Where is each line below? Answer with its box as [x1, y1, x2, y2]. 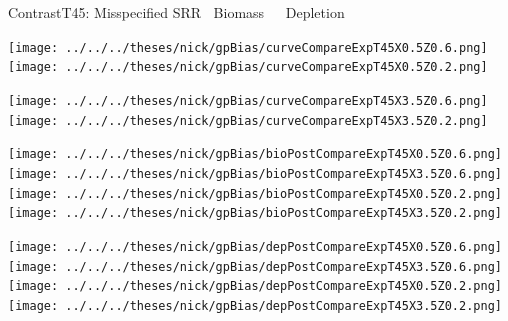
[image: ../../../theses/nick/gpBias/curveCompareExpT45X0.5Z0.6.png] [8, 40, 488, 55]
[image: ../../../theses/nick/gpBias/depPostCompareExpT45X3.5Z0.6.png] [8, 259, 502, 274]
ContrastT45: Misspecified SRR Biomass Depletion [8, 2, 345, 22]
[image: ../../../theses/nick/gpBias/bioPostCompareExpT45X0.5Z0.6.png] [8, 147, 502, 162]
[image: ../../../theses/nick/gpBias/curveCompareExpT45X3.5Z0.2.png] [8, 113, 488, 128]
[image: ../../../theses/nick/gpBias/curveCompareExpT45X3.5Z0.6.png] [8, 93, 488, 108]
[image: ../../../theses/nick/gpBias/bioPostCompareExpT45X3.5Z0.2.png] [8, 206, 502, 221]
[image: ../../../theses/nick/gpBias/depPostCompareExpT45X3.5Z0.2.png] [8, 298, 502, 313]
